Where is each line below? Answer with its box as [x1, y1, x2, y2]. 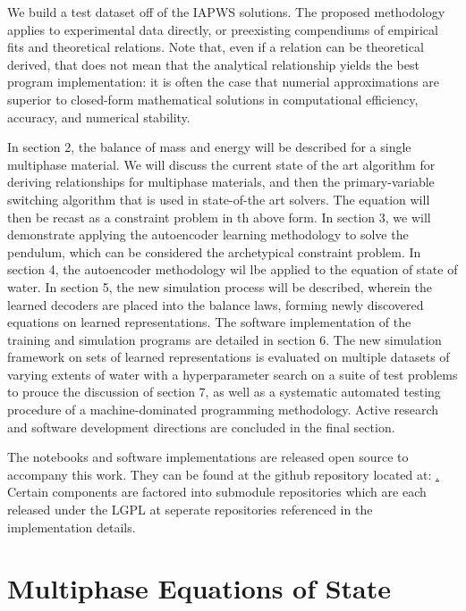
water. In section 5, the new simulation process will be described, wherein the [7, 277, 432, 296]
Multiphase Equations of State [7, 570, 392, 607]
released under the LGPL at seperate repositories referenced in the [7, 500, 373, 519]
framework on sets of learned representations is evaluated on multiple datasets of [7, 347, 450, 366]
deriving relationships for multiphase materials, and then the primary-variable [7, 172, 435, 191]
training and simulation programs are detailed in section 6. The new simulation [7, 330, 442, 348]
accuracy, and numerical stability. [7, 107, 191, 126]
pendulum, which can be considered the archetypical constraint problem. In [7, 242, 421, 261]
